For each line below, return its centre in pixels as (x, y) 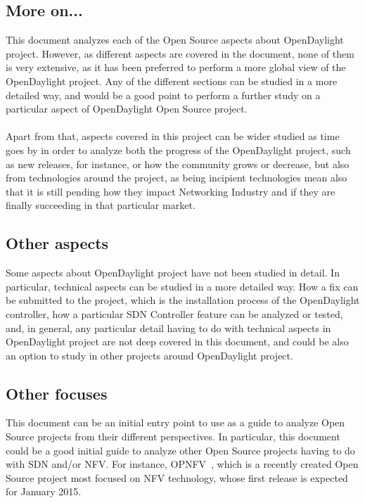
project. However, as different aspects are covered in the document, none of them (180, 53)
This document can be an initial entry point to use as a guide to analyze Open (175, 422)
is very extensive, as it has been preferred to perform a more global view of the (176, 67)
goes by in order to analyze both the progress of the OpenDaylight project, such (178, 149)
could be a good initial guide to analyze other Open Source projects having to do (180, 450)
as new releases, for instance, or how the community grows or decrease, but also (178, 164)
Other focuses (57, 393)
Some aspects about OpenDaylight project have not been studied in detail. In (173, 273)
